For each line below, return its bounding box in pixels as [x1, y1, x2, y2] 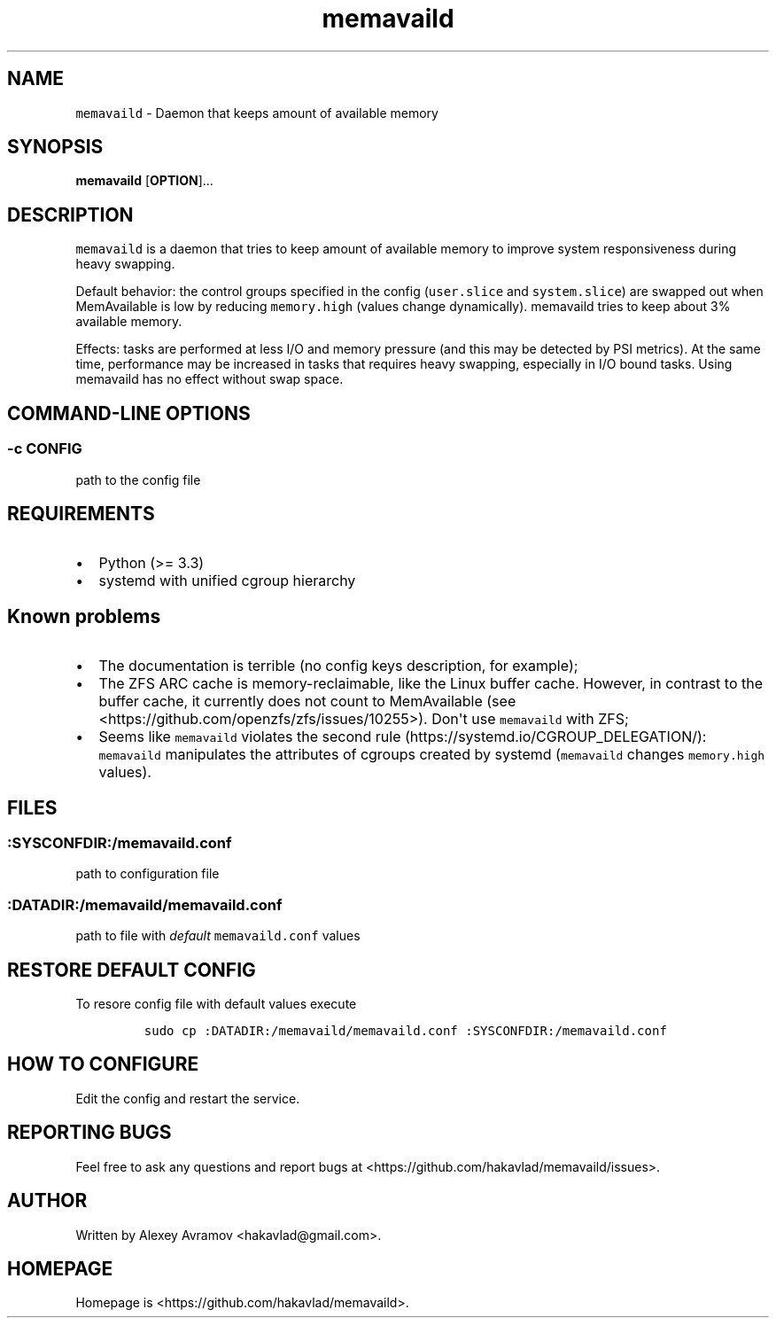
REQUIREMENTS [7, 502, 155, 525]
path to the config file [75, 472, 201, 487]
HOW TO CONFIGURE [7, 1053, 199, 1076]
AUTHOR [7, 1189, 88, 1212]
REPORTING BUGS [7, 1121, 172, 1144]
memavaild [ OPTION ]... [75, 173, 213, 189]
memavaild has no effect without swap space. [75, 371, 344, 387]
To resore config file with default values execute [75, 996, 357, 1011]
